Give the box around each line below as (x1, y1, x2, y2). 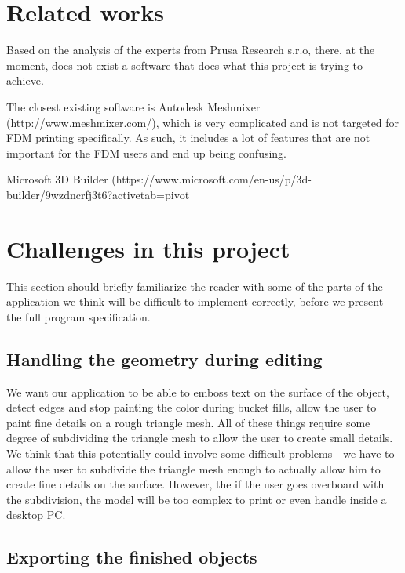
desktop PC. (6, 506, 66, 523)
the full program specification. (6, 308, 151, 325)
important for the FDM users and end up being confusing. (6, 144, 287, 161)
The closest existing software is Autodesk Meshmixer (6, 98, 261, 114)
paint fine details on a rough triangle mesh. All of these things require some (6, 414, 370, 430)
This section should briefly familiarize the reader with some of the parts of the (6, 277, 383, 294)
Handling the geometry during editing (6, 346, 323, 371)
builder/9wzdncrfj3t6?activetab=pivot (6, 186, 190, 202)
